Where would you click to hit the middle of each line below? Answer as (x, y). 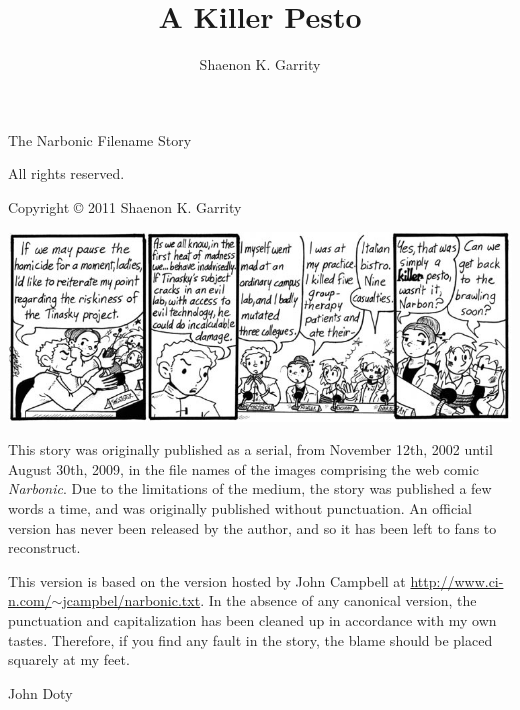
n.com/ (30, 600)
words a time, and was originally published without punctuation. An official (240, 508)
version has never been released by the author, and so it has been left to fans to (252, 527)
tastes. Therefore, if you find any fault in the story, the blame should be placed (250, 639)
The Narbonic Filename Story (100, 139)
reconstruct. (44, 547)
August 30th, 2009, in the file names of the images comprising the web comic (243, 468)
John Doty (40, 692)
